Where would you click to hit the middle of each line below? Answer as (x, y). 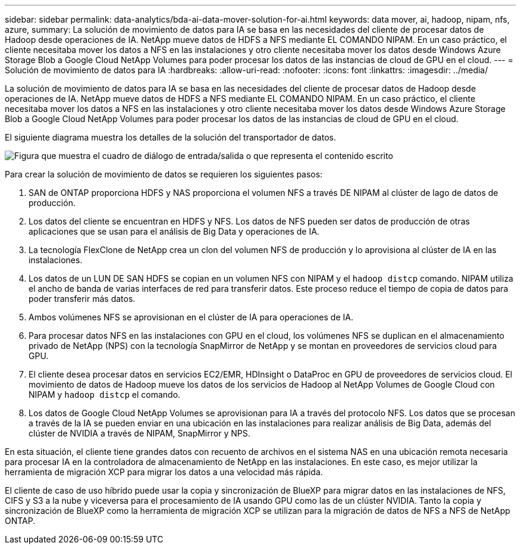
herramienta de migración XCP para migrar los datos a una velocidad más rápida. (164, 472)
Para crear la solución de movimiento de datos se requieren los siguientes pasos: (164, 174)
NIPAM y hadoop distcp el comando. (105, 394)
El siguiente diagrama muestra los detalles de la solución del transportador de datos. (170, 137)
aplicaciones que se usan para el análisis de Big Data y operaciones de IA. (174, 231)
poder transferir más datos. (82, 299)
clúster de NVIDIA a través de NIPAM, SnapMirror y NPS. (139, 433)
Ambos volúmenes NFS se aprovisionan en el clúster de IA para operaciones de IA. (191, 317)
